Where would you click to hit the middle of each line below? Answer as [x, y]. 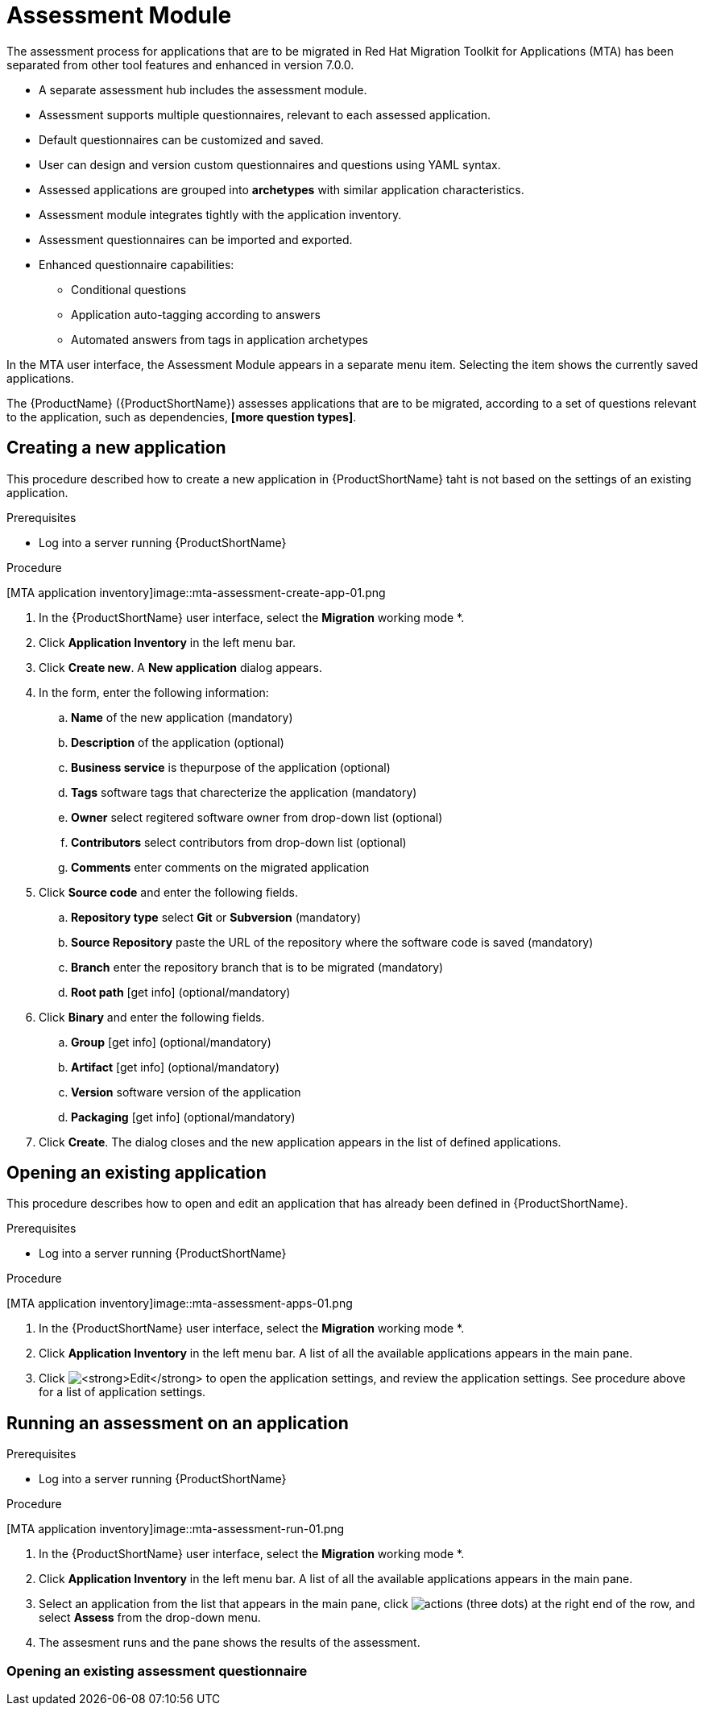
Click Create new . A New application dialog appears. [181, 667]
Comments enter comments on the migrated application [220, 867]
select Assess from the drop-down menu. [150, 1618]
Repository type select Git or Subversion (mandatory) [216, 917]
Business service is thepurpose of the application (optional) [231, 767]
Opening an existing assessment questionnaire [157, 1671]
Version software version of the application [186, 1092]
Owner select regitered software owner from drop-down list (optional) [257, 817]
